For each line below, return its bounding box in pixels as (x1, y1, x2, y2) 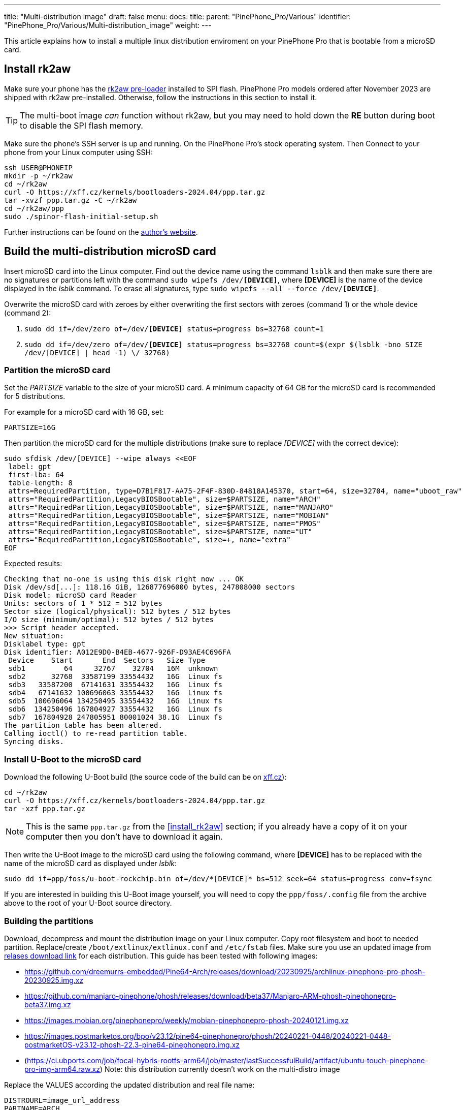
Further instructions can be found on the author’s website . (4, 227, 198, 236)
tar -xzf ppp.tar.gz (4, 805, 86, 813)
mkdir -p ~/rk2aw (4, 171, 73, 180)
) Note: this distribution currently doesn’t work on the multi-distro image (100, 1064, 340, 1073)
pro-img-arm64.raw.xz (24, 1064, 100, 1073)
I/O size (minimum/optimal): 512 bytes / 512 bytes (4, 615, 214, 624)
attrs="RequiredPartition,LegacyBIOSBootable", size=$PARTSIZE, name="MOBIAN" (8, 511, 329, 520)
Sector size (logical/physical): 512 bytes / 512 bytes (4, 607, 231, 616)
